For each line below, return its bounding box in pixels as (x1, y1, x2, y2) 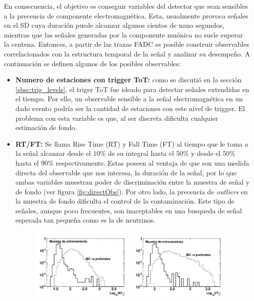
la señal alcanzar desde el (15, 148, 91, 158)
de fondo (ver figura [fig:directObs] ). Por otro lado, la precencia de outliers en (15, 186, 248, 196)
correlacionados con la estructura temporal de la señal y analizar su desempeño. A (4, 48, 250, 58)
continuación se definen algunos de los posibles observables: (4, 58, 181, 68)
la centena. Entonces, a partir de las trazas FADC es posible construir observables (4, 39, 249, 49)
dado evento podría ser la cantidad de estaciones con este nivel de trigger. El (15, 103, 245, 113)
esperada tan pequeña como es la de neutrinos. (15, 215, 155, 225)
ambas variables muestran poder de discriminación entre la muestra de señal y (15, 177, 250, 187)
